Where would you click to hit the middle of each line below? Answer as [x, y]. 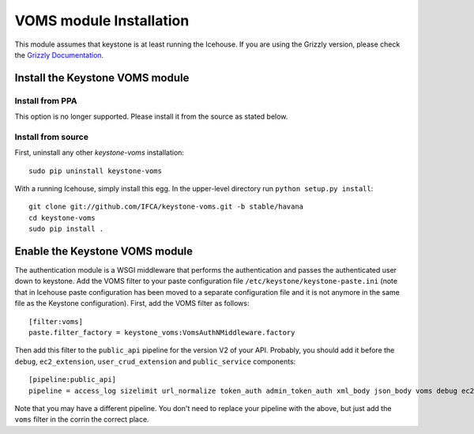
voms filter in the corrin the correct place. [82, 420]
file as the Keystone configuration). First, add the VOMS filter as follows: [132, 304]
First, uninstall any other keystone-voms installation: [100, 153]
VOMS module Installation [102, 21]
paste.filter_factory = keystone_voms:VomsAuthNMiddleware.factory [162, 333]
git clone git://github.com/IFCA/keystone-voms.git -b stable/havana [166, 207]
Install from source [51, 137]
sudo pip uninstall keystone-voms [95, 171]
